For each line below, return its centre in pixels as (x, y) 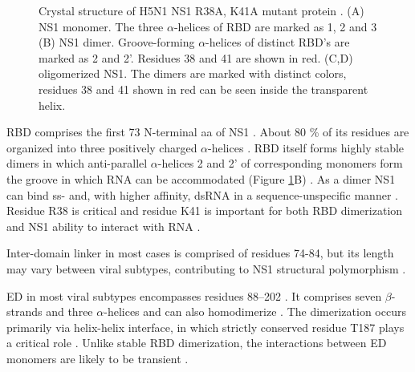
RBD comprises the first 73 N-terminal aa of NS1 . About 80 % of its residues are (208, 132)
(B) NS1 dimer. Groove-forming (117, 42)
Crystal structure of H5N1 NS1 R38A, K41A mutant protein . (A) (201, 10)
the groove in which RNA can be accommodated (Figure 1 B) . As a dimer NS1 (201, 178)
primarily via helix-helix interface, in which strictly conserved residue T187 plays (205, 327)
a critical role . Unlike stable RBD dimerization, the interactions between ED (197, 343)
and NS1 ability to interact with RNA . (104, 226)
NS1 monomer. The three (101, 26)
